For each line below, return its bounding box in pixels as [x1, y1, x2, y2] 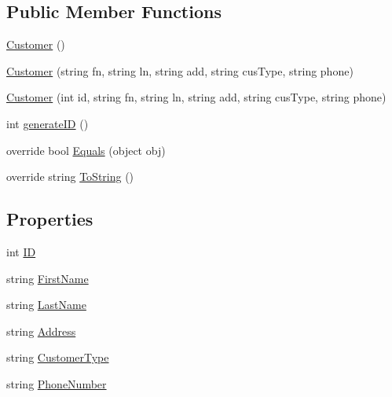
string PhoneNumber [6, 375, 107, 391]
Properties [6, 207, 93, 231]
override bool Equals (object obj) [6, 142, 166, 158]
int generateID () [6, 115, 89, 131]
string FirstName [6, 270, 89, 286]
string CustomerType [6, 349, 109, 366]
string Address [6, 322, 76, 339]
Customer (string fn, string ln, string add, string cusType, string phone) [6, 62, 354, 79]
